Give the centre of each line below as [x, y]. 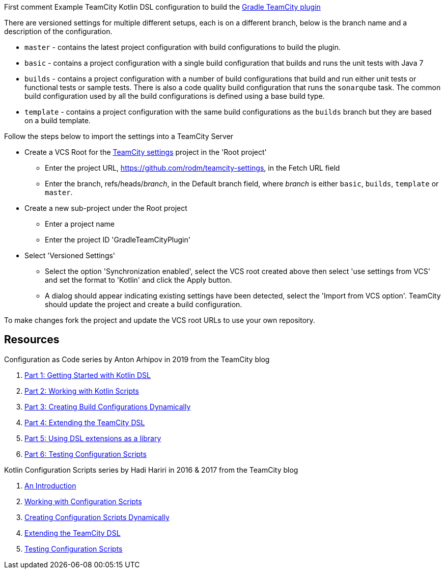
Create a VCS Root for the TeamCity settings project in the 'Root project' [146, 152]
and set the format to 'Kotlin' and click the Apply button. [138, 280]
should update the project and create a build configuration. [144, 304]
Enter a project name [80, 224]
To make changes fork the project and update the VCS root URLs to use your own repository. [160, 320]
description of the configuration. [58, 31]
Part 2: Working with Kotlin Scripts [82, 391]
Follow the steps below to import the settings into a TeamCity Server [119, 136]
